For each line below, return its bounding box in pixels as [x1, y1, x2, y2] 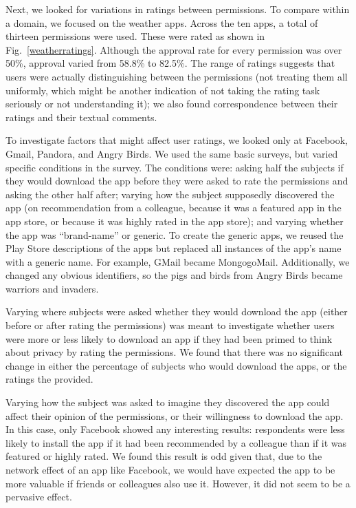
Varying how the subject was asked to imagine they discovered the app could [5, 395, 330, 410]
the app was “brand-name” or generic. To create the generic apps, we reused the [5, 227, 344, 242]
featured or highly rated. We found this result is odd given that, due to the [5, 449, 322, 463]
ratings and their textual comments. [5, 109, 157, 124]
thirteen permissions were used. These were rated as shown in [5, 29, 265, 43]
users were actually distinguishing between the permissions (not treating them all [5, 69, 348, 83]
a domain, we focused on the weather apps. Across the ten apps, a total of [5, 15, 318, 30]
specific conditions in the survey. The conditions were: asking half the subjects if [5, 160, 344, 174]
